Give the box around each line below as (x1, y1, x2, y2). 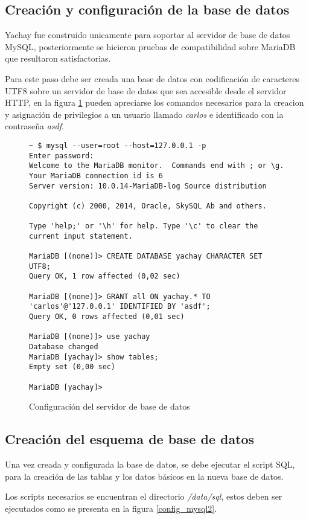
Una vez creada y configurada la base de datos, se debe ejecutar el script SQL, (5, 458, 295, 471)
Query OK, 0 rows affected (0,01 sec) (29, 312, 185, 321)
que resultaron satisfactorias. (5, 52, 111, 65)
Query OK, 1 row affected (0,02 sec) (29, 272, 180, 281)
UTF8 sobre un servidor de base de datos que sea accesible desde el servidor (5, 84, 287, 97)
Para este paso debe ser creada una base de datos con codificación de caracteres (5, 72, 300, 85)
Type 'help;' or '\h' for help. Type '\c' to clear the (29, 222, 258, 231)
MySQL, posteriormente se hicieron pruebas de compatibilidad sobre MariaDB (5, 40, 296, 53)
